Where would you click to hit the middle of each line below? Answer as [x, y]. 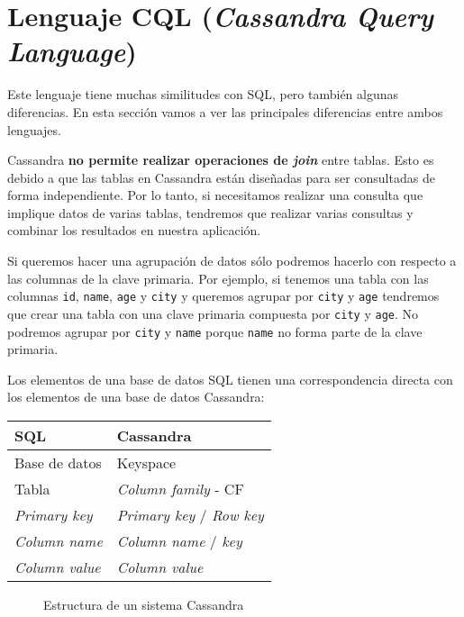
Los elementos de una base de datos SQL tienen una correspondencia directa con [230, 379]
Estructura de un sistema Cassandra [144, 604]
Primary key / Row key [190, 515]
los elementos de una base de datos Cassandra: [136, 397]
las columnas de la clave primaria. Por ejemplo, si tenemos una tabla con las [218, 278]
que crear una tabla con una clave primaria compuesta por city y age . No [213, 313]
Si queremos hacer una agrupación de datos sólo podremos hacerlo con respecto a [232, 261]
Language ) [72, 51]
